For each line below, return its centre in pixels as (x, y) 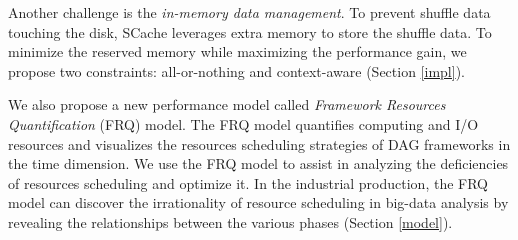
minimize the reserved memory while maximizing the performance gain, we (237, 51)
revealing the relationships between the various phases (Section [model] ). (230, 221)
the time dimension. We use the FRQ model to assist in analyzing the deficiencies (258, 163)
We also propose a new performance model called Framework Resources (227, 104)
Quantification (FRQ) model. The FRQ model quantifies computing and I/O (243, 123)
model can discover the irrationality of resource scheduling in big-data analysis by (258, 202)
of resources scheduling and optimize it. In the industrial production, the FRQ (248, 182)
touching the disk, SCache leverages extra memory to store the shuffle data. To (250, 31)
